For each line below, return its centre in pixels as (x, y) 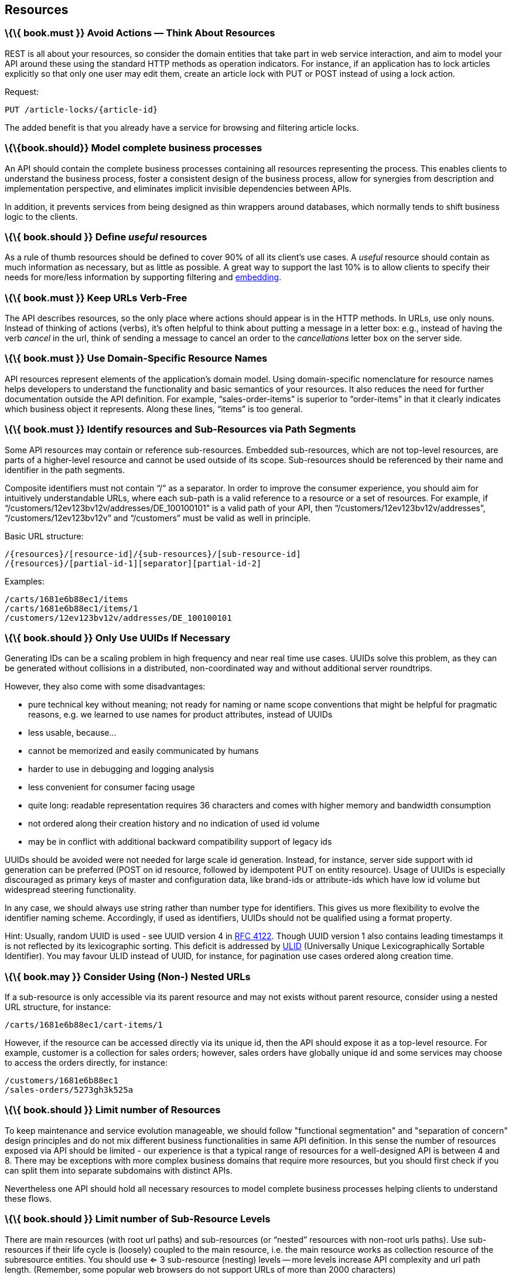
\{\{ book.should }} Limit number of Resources (113, 1110)
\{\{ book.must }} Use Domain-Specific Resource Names (136, 358)
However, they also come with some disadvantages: (105, 686)
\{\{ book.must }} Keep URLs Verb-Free (96, 298)
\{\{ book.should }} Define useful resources (106, 237)
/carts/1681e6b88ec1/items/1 (71, 608)
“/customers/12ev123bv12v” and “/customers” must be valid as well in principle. (158, 518)
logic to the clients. (41, 216)
